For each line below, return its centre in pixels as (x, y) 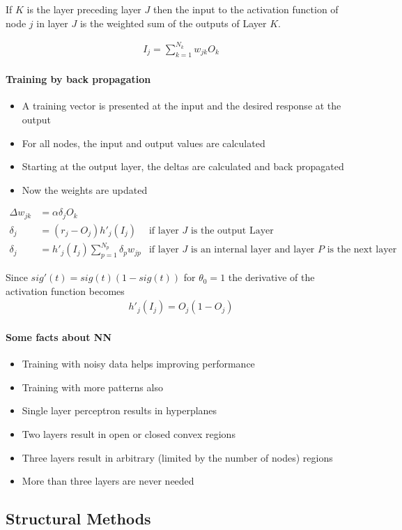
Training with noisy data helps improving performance (138, 364)
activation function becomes (65, 290)
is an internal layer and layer (253, 250)
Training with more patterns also (92, 387)
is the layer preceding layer (84, 9)
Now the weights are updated (85, 189)
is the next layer (362, 250)
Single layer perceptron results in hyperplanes (119, 410)
